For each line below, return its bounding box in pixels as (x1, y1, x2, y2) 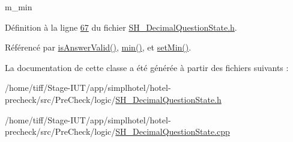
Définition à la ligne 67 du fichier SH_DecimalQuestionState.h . (5, 20, 237, 33)
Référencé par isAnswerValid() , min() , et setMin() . (5, 41, 192, 54)
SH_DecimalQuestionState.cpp (115, 125, 230, 138)
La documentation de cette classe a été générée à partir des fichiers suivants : (5, 61, 289, 73)
